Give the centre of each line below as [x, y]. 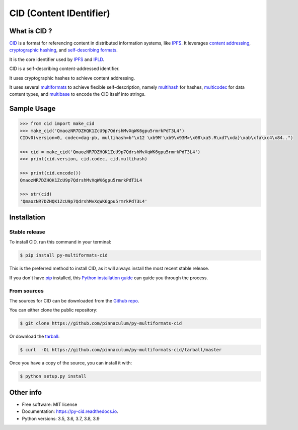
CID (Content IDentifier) [60, 13]
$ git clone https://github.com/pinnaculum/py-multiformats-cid [101, 323]
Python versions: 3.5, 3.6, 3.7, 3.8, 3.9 [61, 418]
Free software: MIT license [50, 404]
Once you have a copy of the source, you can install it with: [71, 363]
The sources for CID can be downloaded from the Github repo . [74, 300]
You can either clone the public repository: [53, 310]
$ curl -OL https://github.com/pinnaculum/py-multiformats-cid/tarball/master [121, 350]
